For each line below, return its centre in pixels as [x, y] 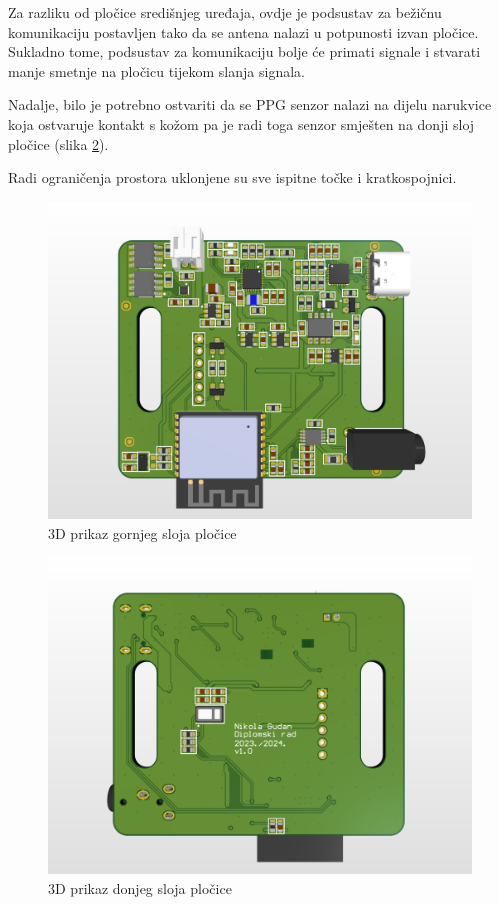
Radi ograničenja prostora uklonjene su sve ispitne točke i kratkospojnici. [232, 177]
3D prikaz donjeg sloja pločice [140, 887]
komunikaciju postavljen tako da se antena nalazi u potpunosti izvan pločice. [243, 31]
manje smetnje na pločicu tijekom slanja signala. [156, 70]
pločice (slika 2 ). [58, 143]
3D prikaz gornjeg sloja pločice [142, 532]
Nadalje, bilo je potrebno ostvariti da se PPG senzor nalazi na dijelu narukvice [250, 104]
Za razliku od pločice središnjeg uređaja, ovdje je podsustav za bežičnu [225, 12]
